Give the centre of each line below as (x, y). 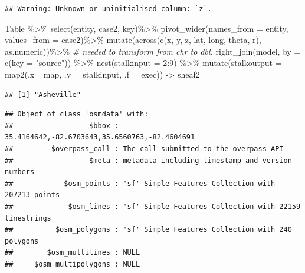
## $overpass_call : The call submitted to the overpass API (144, 149)
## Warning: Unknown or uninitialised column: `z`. (108, 9)
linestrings (28, 218)
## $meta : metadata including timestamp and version (148, 160)
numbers (20, 172)
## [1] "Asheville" (43, 94)
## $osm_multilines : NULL (73, 253)
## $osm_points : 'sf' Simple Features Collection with (140, 183)
